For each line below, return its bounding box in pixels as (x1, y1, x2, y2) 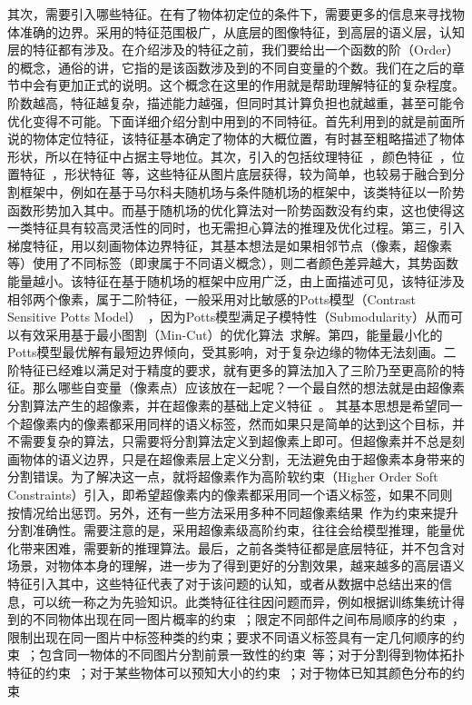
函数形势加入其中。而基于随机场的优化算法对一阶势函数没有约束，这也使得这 (7, 200, 465, 219)
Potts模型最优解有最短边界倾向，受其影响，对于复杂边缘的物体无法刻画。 (7, 343, 444, 362)
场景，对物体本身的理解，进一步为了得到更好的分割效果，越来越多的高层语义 (7, 556, 465, 575)
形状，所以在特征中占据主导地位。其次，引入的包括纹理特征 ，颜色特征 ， (7, 146, 452, 165)
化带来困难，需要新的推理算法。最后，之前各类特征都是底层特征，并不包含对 (7, 538, 465, 557)
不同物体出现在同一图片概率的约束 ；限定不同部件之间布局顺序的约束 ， (32, 610, 465, 629)
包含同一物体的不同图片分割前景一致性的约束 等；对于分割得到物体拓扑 (38, 645, 465, 664)
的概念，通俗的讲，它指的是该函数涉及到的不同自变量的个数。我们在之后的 (7, 57, 452, 76)
